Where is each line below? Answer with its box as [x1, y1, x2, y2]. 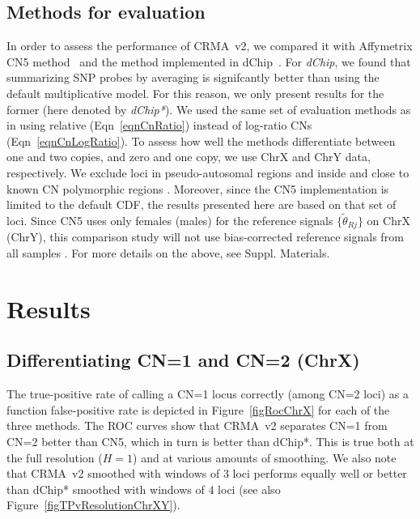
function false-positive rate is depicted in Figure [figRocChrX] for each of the [6, 401, 390, 418]
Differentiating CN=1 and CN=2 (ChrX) [6, 347, 360, 372]
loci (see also [218, 480, 281, 497]
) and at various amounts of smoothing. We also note [133, 449, 397, 466]
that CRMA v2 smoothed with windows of [6, 465, 220, 482]
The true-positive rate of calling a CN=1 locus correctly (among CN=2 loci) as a [6, 385, 409, 402]
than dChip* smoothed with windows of [6, 480, 205, 497]
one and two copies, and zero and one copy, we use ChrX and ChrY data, [6, 148, 371, 165]
